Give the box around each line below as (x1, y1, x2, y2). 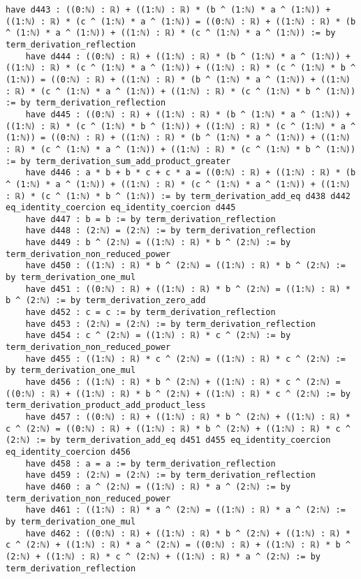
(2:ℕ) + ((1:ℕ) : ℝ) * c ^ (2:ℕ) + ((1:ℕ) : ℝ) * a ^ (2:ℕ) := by (6, 551, 321, 562)
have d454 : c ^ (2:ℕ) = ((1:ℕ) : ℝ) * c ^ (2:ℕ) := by (25, 330, 291, 341)
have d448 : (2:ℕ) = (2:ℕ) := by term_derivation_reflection (25, 226, 316, 236)
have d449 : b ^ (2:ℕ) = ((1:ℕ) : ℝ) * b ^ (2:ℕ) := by (25, 237, 291, 248)
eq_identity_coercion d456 (6, 446, 131, 457)
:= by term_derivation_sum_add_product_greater (6, 156, 231, 166)
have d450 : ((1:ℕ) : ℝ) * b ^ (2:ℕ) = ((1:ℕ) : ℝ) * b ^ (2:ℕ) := (25, 261, 346, 271)
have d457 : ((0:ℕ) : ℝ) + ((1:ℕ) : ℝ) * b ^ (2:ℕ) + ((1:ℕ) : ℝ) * (25, 411, 351, 422)
